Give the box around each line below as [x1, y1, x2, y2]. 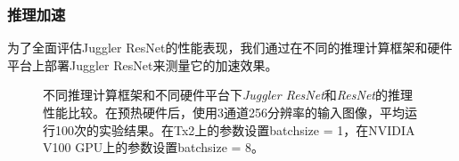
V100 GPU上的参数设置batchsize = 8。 [43, 138, 265, 157]
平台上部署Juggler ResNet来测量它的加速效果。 [7, 55, 278, 74]
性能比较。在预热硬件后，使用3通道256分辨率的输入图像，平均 [43, 103, 405, 121]
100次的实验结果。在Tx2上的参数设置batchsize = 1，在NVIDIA [54, 120, 415, 139]
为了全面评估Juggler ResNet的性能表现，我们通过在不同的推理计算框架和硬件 [7, 38, 453, 57]
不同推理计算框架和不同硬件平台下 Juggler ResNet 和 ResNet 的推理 [43, 85, 413, 104]
